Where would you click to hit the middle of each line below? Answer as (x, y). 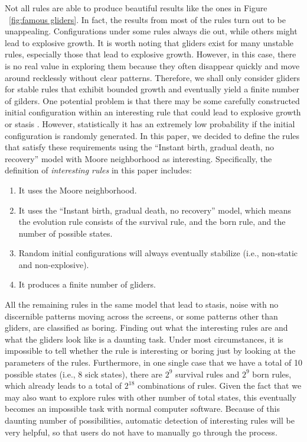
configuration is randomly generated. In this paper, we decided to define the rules (152, 135)
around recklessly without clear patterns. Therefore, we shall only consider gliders (153, 77)
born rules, (272, 374)
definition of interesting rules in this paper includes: (98, 170)
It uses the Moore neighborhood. (78, 190)
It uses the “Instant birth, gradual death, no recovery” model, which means (155, 210)
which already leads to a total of (63, 385)
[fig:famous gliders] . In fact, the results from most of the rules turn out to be (147, 19)
